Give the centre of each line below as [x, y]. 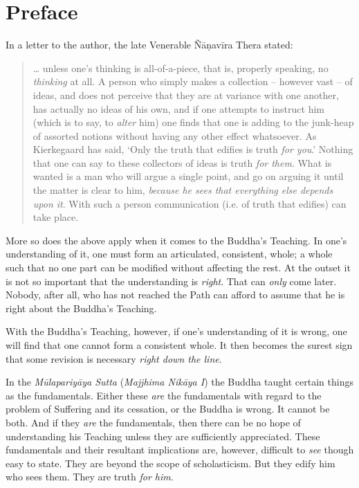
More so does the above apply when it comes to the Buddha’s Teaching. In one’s [176, 240]
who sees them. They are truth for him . [90, 477]
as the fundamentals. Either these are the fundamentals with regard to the [164, 395]
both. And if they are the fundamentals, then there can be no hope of [153, 422]
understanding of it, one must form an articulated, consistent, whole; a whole [169, 254]
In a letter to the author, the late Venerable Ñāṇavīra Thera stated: [149, 45]
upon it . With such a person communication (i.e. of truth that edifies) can [190, 203]
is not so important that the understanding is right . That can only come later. [171, 281]
